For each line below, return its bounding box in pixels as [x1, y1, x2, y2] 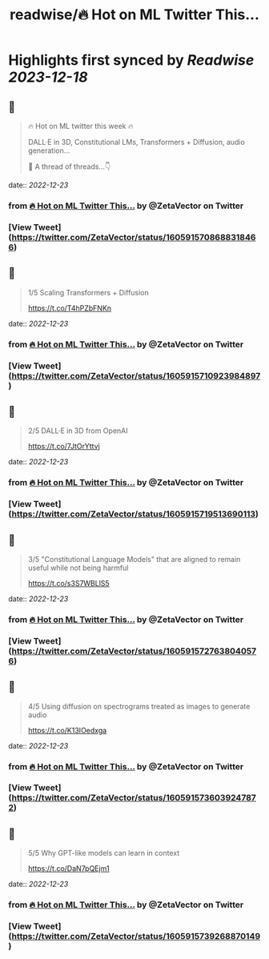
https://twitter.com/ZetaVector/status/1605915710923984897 [11, 370, 261, 381]
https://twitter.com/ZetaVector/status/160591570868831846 [11, 231, 256, 243]
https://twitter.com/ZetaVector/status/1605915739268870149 [11, 931, 261, 942]
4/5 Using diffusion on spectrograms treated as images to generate [27, 701, 251, 711]
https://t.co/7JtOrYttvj [27, 442, 100, 451]
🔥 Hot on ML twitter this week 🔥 [27, 122, 134, 130]
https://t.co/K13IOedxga [27, 725, 107, 735]
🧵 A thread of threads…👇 [27, 162, 110, 171]
